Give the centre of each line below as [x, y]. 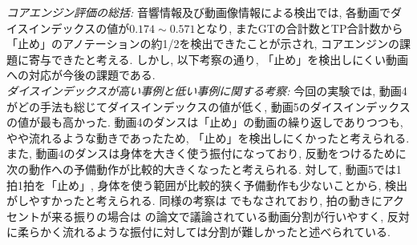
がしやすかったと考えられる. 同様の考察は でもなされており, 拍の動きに [194, 201]
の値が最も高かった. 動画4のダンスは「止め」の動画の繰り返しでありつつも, [205, 122]
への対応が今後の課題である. [81, 75]
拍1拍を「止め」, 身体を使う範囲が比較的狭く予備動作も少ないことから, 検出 [207, 185]
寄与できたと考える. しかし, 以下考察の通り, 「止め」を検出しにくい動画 [218, 59]
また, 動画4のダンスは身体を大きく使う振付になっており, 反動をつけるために [206, 153]
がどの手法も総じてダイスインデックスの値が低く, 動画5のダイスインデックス [208, 106]
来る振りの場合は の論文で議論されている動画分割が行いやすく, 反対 [230, 216]
